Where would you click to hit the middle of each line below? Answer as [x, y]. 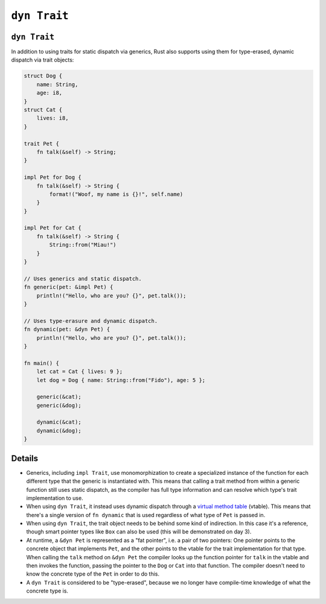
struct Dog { [43, 76]
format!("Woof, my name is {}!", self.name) [116, 194]
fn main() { [42, 363]
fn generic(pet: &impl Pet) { [69, 287]
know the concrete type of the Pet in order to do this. [93, 574]
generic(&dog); [59, 405]
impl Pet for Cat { [53, 228]
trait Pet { [42, 144]
